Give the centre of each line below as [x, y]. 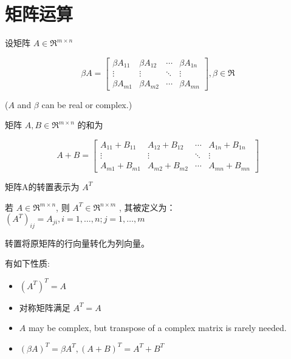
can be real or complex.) [87, 104]
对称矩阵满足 [45, 307]
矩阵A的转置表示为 [42, 186]
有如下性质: [27, 263]
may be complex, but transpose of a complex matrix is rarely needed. [157, 328]
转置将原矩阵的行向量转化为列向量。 [77, 243]
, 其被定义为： [147, 207]
